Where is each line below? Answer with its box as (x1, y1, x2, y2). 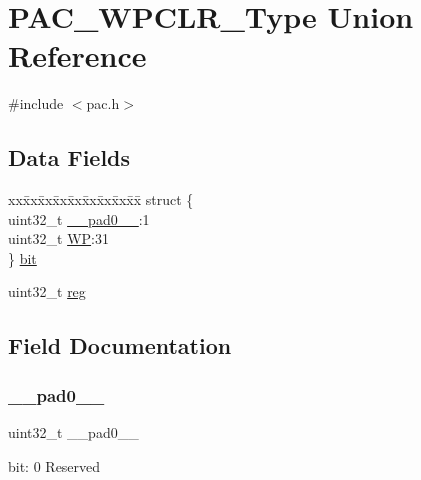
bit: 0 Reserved (8, 455, 101, 476)
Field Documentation (8, 330, 232, 361)
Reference (8, 35, 147, 76)
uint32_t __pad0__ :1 (8, 208, 150, 229)
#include (8, 93, 64, 114)
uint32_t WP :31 (8, 228, 109, 249)
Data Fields (8, 142, 131, 173)
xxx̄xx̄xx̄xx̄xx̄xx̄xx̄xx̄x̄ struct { (8, 189, 194, 210)
